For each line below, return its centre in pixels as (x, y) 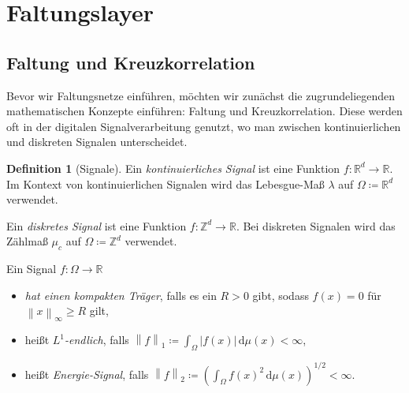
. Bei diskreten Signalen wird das (316, 225)
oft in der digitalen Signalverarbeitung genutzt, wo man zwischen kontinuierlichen (204, 126)
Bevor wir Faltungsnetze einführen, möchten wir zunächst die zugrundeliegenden (201, 95)
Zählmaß (27, 241)
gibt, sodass (281, 295)
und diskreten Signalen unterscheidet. (97, 142)
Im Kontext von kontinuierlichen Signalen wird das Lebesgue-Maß (165, 183)
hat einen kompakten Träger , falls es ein (121, 295)
